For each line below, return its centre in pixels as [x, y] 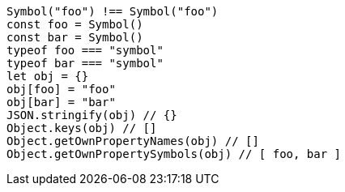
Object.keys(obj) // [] [82, 128]
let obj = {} [48, 76]
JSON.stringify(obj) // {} [92, 115]
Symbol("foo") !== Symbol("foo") [113, 11]
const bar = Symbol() [75, 37]
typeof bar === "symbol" [85, 63]
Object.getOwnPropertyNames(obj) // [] [133, 141]
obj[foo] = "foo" [61, 89]
